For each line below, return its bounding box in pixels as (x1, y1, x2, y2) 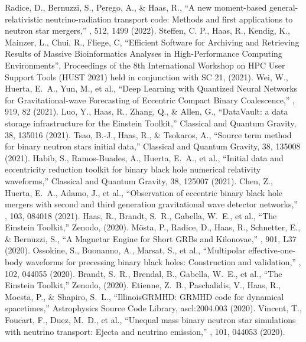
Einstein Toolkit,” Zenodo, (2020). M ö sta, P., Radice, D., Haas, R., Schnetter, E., (5, 221, 301, 233)
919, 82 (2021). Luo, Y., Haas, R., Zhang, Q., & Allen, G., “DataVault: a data (5, 105, 288, 118)
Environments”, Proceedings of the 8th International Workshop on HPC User (5, 58, 285, 71)
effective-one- (248, 244, 296, 256)
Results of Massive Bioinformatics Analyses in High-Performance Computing (5, 47, 282, 60)
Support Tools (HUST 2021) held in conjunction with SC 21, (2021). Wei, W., (5, 70, 288, 83)
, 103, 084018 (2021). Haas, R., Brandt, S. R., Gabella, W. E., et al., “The (5, 209, 277, 222)
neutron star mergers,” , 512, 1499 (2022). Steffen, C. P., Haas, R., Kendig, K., (5, 24, 290, 37)
